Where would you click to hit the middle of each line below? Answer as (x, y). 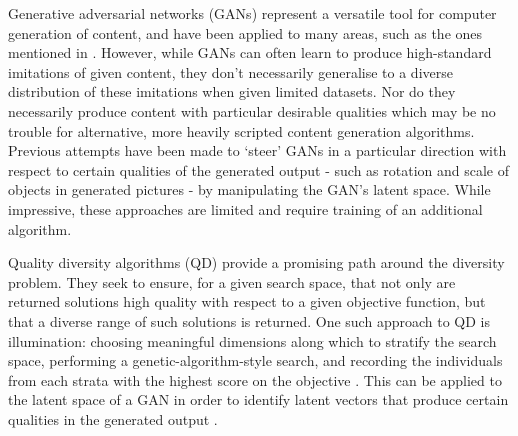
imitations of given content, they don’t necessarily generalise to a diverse (230, 71)
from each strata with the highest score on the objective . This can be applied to (255, 379)
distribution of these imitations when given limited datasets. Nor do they (232, 91)
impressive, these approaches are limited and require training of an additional (245, 208)
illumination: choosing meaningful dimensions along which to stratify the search (252, 340)
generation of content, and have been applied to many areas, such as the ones (245, 32)
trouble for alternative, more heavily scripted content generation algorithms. (241, 130)
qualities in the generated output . (113, 418)
